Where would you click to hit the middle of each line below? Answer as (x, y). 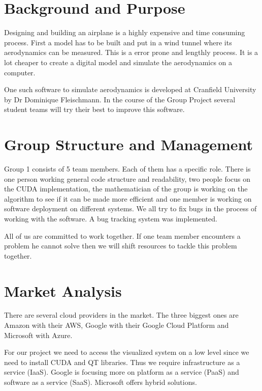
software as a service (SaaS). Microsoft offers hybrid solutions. (101, 382)
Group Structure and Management (129, 144)
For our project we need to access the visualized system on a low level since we (127, 352)
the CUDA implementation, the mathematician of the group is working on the (126, 189)
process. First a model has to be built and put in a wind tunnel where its (118, 42)
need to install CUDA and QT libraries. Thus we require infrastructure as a (122, 362)
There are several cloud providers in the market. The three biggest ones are (121, 315)
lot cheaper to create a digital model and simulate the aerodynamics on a (118, 62)
